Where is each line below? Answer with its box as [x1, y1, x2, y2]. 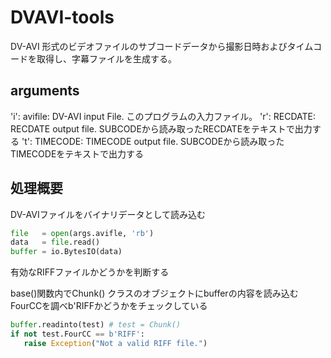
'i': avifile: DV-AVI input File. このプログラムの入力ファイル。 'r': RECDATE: [10, 110, 316, 122]
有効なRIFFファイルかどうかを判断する [10, 266, 170, 278]
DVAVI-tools [10, 6, 115, 29]
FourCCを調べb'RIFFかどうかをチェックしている [10, 300, 208, 312]
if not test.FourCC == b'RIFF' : [10, 329, 145, 340]
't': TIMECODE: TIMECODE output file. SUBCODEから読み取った [21, 135, 285, 147]
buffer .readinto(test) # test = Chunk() [10, 320, 182, 330]
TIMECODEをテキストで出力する [10, 147, 144, 160]
